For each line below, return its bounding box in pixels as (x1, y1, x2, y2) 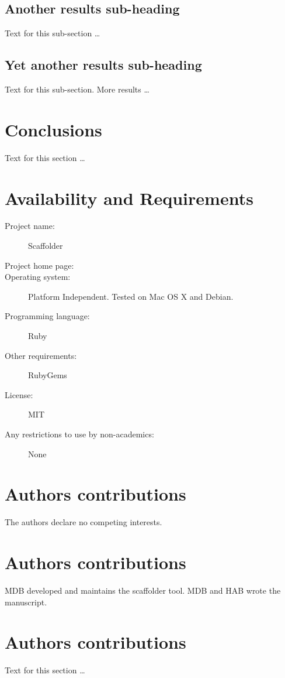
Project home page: (5, 259, 74, 271)
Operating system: (5, 270, 71, 283)
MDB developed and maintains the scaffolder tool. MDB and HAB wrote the (5, 584, 281, 596)
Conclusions (5, 117, 102, 141)
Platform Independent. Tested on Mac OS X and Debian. (28, 290, 234, 302)
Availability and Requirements (5, 186, 253, 210)
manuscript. (5, 595, 47, 608)
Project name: (5, 220, 55, 232)
